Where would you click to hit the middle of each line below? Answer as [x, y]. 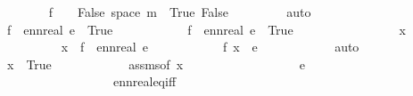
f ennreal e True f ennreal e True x [206, 29]
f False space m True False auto [180, 12]
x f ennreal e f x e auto [210, 47]
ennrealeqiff [145, 81]
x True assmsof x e [156, 64]
